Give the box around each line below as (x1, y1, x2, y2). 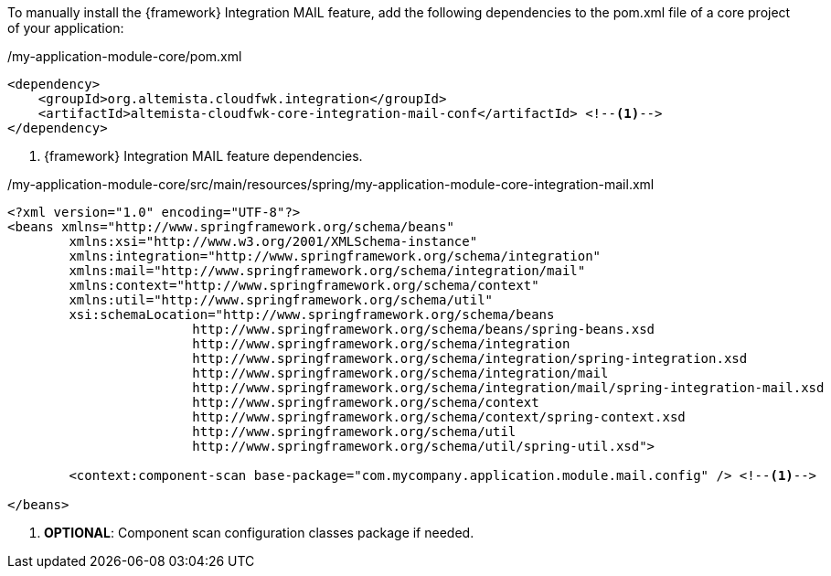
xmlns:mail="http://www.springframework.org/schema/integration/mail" (69, 263, 586, 278)
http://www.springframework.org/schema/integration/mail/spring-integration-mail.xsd (192, 380, 825, 395)
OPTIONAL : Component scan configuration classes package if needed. (44, 525, 474, 540)
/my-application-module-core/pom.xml (7, 48, 242, 64)
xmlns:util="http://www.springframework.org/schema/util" (69, 293, 494, 307)
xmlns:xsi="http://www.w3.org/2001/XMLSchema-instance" (69, 234, 478, 249)
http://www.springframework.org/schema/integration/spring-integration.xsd (192, 351, 748, 366)
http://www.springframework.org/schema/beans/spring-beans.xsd (192, 322, 655, 336)
